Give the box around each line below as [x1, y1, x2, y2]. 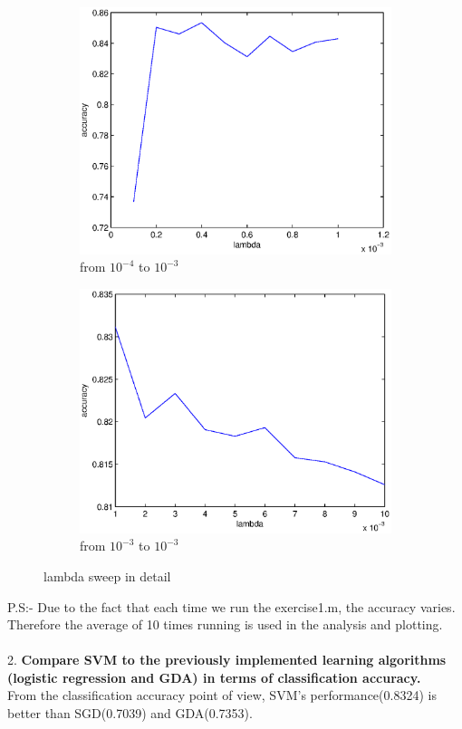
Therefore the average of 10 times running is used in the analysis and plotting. [7, 615, 443, 634]
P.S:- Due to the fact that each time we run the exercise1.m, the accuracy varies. [7, 597, 456, 616]
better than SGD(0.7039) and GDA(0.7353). [7, 704, 253, 723]
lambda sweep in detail [43, 566, 171, 585]
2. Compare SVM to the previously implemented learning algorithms [7, 650, 447, 669]
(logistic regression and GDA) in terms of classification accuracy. [7, 667, 421, 686]
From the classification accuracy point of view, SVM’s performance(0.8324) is [7, 686, 437, 705]
